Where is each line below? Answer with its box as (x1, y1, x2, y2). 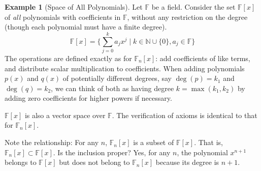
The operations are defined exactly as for (5, 52, 132, 63)
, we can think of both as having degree (51, 82, 174, 93)
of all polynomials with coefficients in (5, 11, 121, 22)
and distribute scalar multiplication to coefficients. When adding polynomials (5, 63, 245, 73)
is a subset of (133, 137, 174, 148)
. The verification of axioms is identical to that (112, 109, 257, 120)
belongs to (5, 157, 37, 167)
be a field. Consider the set (151, 2, 236, 12)
